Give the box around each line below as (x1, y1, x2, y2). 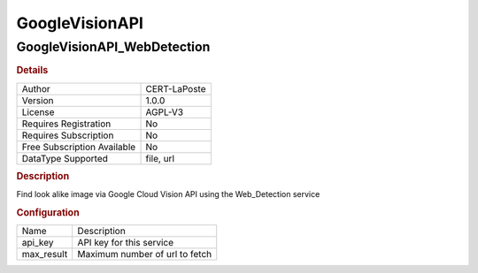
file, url (145, 152, 175, 164)
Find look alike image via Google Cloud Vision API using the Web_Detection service (16, 189, 320, 200)
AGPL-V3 (145, 106, 184, 118)
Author (21, 82, 50, 95)
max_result (21, 248, 68, 261)
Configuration (16, 207, 80, 219)
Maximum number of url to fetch (77, 248, 212, 261)
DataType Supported (21, 152, 108, 164)
